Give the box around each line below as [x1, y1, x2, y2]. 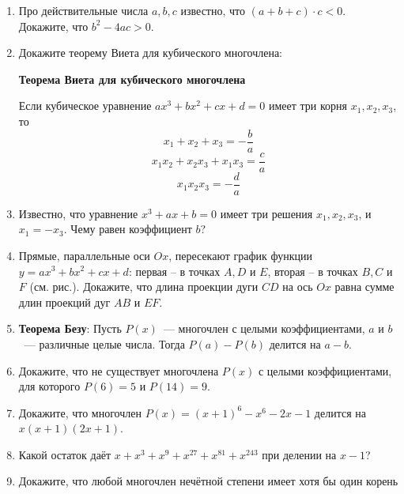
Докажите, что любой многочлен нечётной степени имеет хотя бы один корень [18, 473, 398, 489]
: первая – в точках [128, 262, 221, 279]
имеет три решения [220, 205, 313, 221]
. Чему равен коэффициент [63, 221, 192, 237]
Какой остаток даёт [18, 446, 111, 462]
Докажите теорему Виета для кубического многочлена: [18, 44, 283, 61]
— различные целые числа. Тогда [24, 335, 185, 352]
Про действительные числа [18, 2, 149, 18]
